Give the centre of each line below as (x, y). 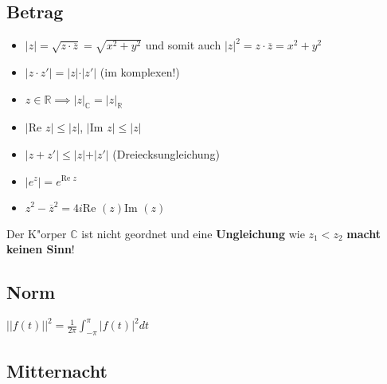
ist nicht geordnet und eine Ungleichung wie (193, 233)
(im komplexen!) (140, 71)
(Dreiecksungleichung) (166, 153)
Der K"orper (37, 233)
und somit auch (183, 45)
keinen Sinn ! (41, 249)
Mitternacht (57, 370)
